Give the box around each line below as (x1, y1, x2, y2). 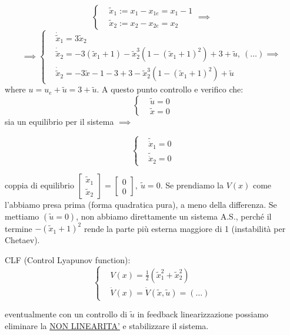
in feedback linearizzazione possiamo (137, 308, 269, 320)
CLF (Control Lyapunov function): (5, 253, 131, 266)
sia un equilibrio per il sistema (5, 115, 114, 128)
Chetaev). (5, 234, 40, 246)
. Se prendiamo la (160, 179, 224, 191)
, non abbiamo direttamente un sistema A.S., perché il (76, 210, 272, 222)
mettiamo (5, 210, 39, 222)
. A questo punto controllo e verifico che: (96, 83, 244, 95)
